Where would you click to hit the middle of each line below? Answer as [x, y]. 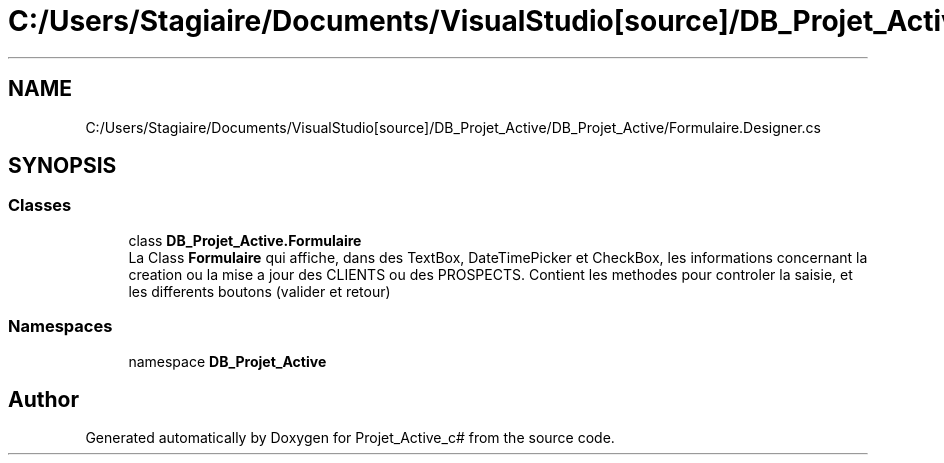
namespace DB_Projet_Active [227, 361]
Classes [40, 205]
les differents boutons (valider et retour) [259, 291]
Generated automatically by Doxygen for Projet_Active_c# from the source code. [350, 438]
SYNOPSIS [62, 166]
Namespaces [60, 326]
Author [43, 399]
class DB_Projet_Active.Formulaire [245, 240]
